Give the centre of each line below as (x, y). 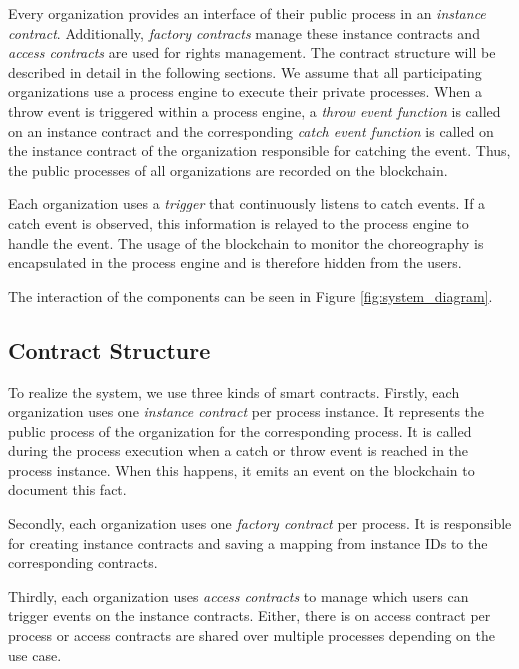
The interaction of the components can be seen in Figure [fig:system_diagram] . (250, 295)
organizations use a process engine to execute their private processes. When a (245, 91)
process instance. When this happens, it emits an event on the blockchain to (241, 469)
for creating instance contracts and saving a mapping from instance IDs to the (248, 542)
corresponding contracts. (83, 562)
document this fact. (67, 489)
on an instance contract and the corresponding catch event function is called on (251, 130)
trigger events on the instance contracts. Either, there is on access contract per (249, 615)
